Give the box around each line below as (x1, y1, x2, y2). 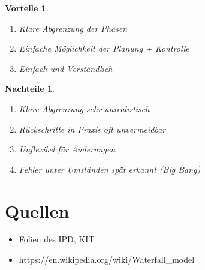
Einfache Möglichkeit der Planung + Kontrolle (19, 42, 189, 55)
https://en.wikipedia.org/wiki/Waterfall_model (19, 253, 195, 266)
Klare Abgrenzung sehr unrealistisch (19, 102, 150, 115)
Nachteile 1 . (5, 82, 55, 95)
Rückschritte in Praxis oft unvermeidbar (19, 122, 166, 135)
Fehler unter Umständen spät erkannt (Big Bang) (19, 163, 201, 175)
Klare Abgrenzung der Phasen (19, 22, 128, 34)
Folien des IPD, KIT (19, 233, 95, 245)
